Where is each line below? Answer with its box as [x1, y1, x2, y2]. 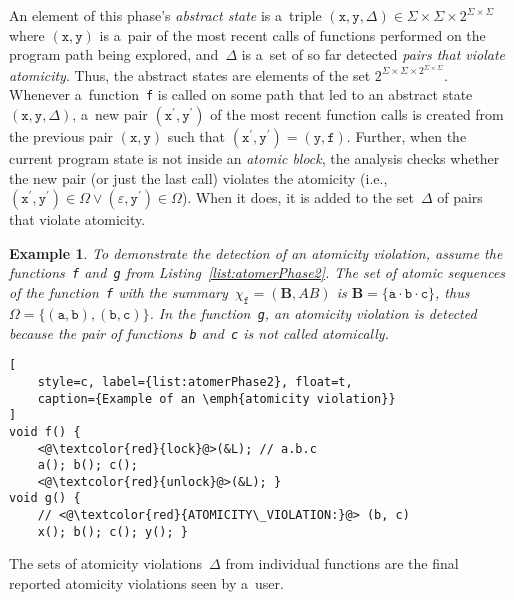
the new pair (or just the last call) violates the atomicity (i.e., [9, 167, 388, 188]
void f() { [9, 424, 81, 439]
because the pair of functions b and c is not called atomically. [9, 322, 389, 343]
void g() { [9, 491, 81, 506]
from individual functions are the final [225, 553, 459, 574]
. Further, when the [346, 126, 467, 147]
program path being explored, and [9, 44, 219, 65]
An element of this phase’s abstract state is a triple [9, 5, 322, 25]
